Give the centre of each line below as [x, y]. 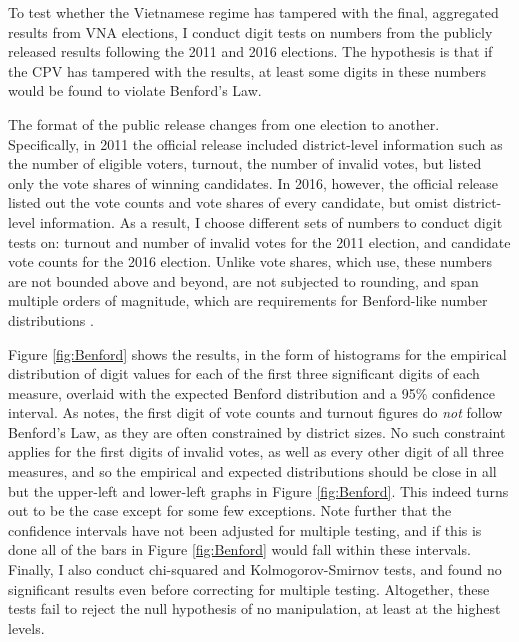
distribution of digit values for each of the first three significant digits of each [244, 373]
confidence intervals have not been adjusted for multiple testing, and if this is [245, 529]
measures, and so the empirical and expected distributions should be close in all [252, 471]
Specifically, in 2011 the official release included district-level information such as [255, 143]
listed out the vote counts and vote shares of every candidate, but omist [228, 202]
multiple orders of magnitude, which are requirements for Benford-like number [248, 300]
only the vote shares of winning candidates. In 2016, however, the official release [253, 182]
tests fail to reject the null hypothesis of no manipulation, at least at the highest [254, 608]
